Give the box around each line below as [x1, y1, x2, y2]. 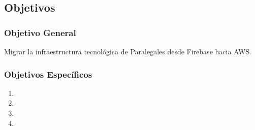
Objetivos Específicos [4, 68, 92, 80]
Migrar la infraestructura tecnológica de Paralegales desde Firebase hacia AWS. [4, 46, 252, 56]
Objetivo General [4, 26, 76, 39]
